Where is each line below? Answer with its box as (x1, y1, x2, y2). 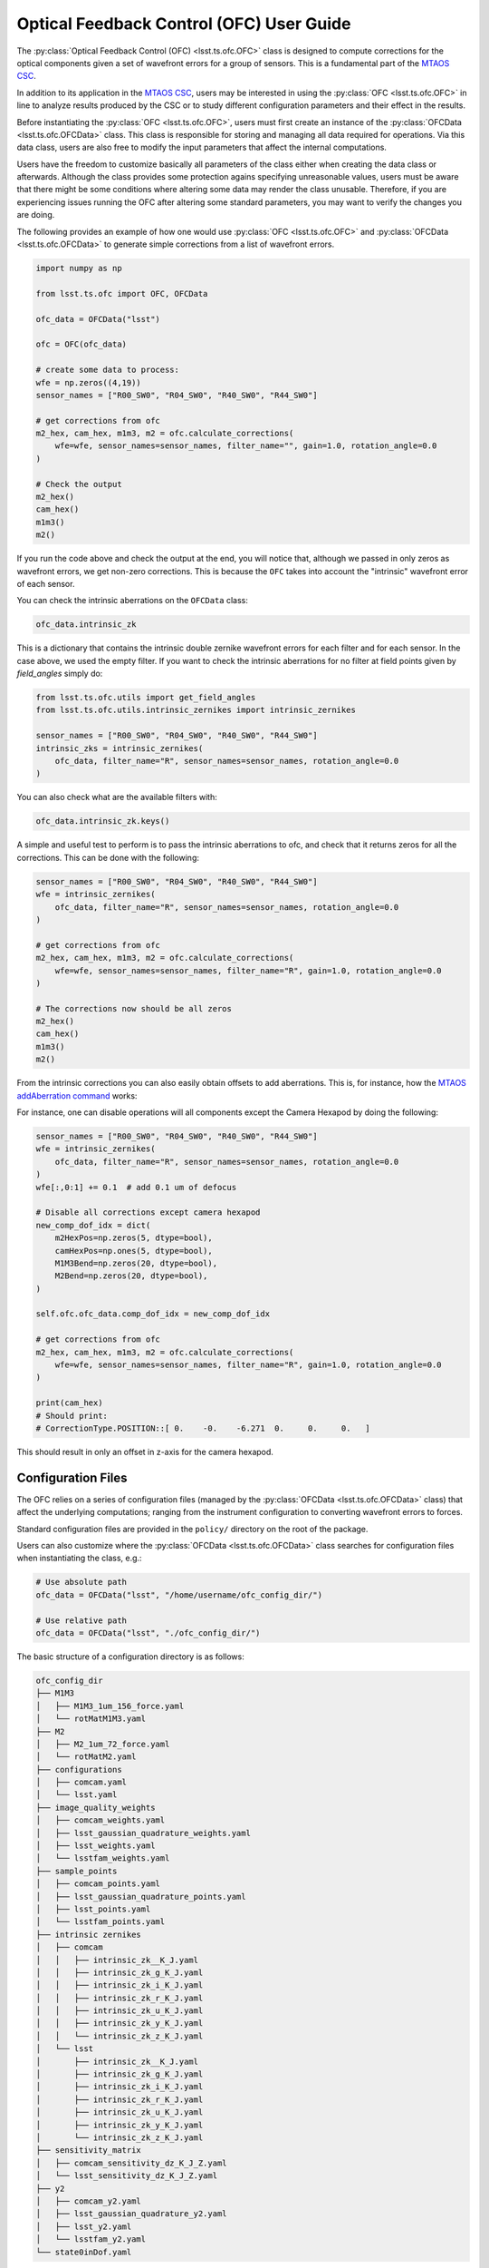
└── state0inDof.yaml (35, 2246, 132, 2257)
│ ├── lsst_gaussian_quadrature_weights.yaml (35, 1828, 251, 1838)
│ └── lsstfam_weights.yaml (35, 1853, 170, 1863)
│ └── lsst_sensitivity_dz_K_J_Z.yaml (35, 2171, 217, 2181)
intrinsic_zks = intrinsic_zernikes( (35, 743, 204, 753)
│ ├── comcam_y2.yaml (35, 2195, 142, 2206)
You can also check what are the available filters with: (16, 792, 217, 803)
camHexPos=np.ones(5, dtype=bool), (54, 1246, 213, 1256)
